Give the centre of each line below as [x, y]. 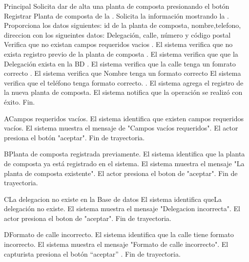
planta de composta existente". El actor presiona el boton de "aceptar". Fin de [121, 173]
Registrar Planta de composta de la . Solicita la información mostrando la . [116, 15]
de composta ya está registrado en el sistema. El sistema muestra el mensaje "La [124, 163]
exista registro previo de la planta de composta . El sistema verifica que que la [121, 54]
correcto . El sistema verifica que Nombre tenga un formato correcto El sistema [123, 73]
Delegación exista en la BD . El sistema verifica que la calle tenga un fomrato [120, 63]
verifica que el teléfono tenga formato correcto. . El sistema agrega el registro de [124, 82]
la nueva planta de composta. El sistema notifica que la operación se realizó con [123, 92]
